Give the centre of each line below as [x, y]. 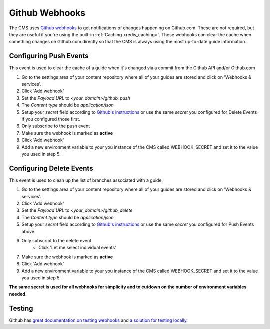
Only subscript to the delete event [57, 240]
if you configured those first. [51, 119]
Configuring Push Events [49, 56]
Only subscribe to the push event [56, 126]
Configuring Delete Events [51, 168]
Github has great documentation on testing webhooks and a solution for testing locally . [99, 320]
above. [29, 231]
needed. [18, 294]
